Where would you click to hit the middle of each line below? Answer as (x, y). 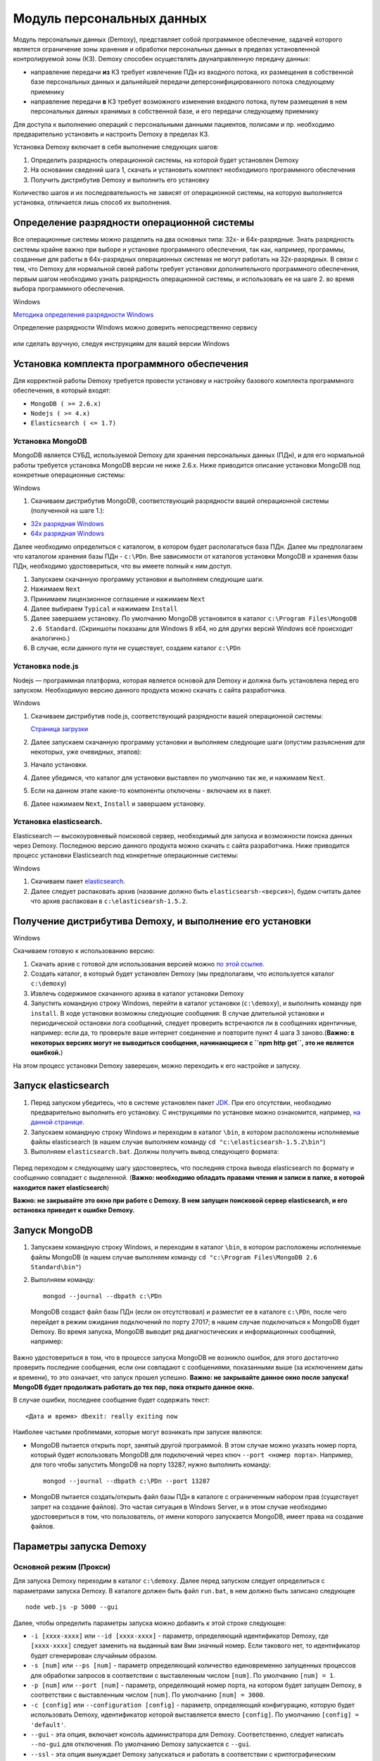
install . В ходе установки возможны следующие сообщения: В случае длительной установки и (178, 1013)
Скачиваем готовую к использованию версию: (84, 951)
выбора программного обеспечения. (69, 289)
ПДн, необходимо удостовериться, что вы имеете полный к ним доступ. (122, 566)
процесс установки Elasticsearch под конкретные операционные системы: (126, 855)
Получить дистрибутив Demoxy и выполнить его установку (120, 180)
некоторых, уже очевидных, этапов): (86, 752)
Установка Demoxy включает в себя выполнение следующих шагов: (116, 147)
